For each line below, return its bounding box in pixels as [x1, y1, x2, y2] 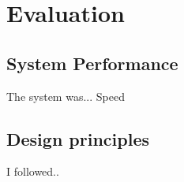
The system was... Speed [6, 87, 125, 104]
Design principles [6, 126, 149, 150]
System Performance [6, 50, 178, 75]
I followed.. [6, 163, 59, 180]
